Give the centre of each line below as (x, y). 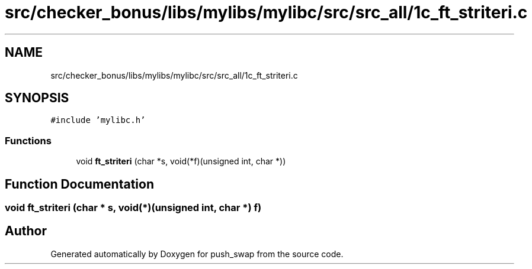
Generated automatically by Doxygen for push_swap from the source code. (197, 254)
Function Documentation (79, 184)
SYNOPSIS (37, 98)
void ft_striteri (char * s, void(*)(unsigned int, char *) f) (133, 208)
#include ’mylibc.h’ (98, 120)
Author (26, 231)
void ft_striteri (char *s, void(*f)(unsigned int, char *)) (181, 161)
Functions (28, 140)
